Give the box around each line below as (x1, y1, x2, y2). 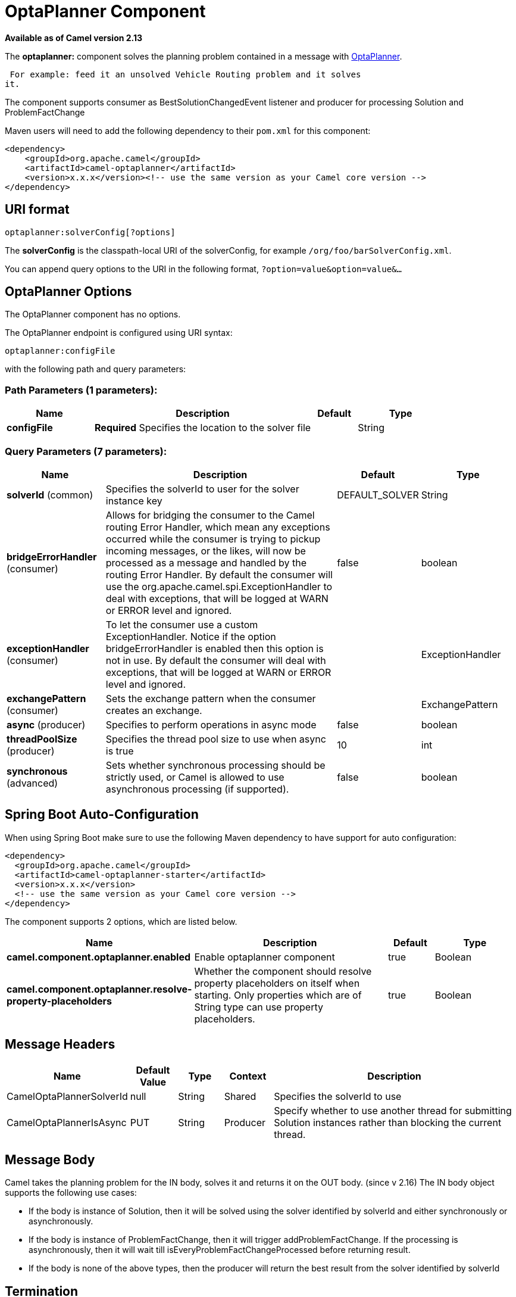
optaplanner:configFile (5, 346, 115, 356)
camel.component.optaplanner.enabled (7, 950, 191, 963)
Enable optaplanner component (194, 950, 335, 963)
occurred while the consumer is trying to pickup (105, 532, 321, 545)
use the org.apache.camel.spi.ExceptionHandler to (105, 580, 333, 593)
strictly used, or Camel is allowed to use (105, 771, 284, 783)
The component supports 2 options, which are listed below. (5, 916, 237, 927)
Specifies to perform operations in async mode (105, 718, 317, 731)
